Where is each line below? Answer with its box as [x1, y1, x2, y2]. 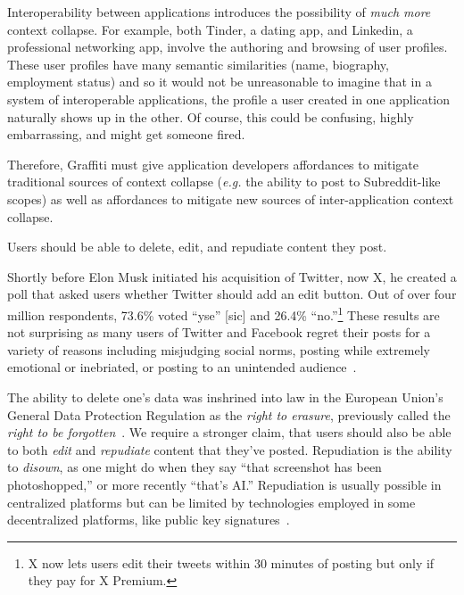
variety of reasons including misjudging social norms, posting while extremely [7, 340, 430, 359]
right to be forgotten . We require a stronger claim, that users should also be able [7, 423, 452, 442]
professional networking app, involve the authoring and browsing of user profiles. [7, 37, 448, 56]
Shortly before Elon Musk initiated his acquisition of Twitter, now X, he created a [7, 267, 457, 285]
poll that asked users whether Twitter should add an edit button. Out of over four [7, 285, 457, 303]
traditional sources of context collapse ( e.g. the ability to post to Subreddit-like [7, 172, 441, 191]
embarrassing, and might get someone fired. [7, 125, 245, 144]
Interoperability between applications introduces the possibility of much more [7, 3, 431, 21]
